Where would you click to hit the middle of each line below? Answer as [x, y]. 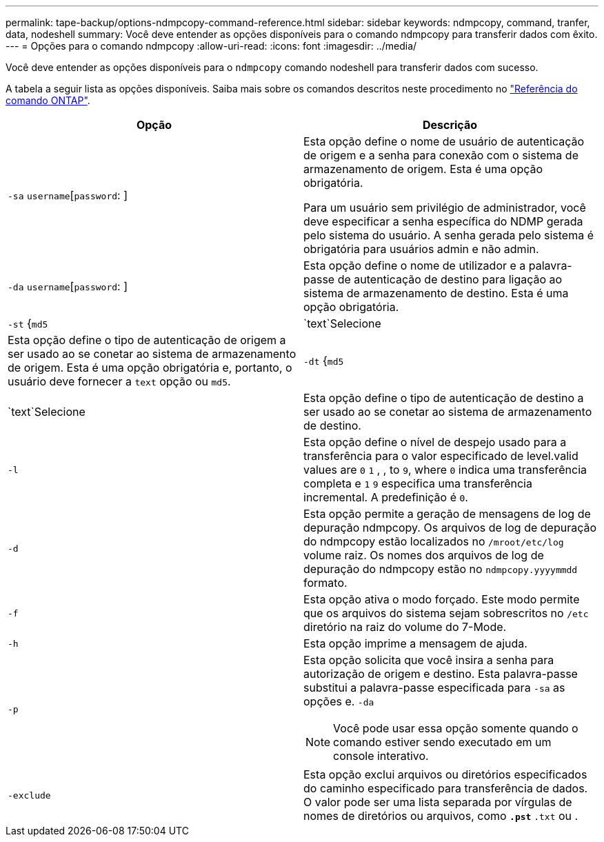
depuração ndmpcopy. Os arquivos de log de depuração [450, 528]
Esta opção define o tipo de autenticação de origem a [147, 340]
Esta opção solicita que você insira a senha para [429, 660]
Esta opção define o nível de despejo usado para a [435, 442]
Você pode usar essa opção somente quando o [456, 728]
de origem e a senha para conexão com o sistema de [441, 155]
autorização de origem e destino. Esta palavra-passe [441, 674]
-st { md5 [28, 323]
